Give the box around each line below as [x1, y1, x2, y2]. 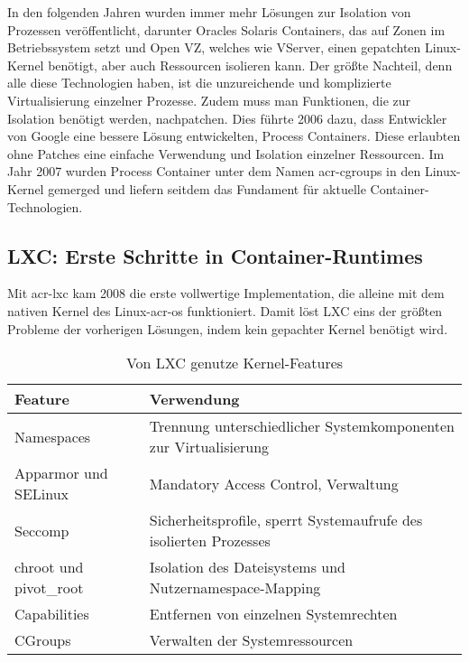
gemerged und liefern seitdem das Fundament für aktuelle [48, 179, 366, 198]
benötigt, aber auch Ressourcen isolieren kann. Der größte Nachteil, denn [48, 55, 453, 74]
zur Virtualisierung [149, 436, 270, 458]
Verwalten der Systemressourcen [149, 629, 354, 651]
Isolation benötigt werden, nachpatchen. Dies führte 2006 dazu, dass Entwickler [7, 108, 447, 127]
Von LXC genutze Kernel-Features [125, 352, 344, 374]
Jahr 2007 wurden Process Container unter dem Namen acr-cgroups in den [7, 162, 421, 181]
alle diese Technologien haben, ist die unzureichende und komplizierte [7, 73, 391, 92]
